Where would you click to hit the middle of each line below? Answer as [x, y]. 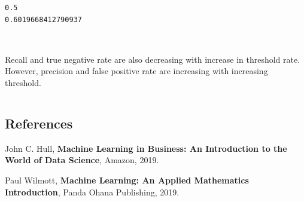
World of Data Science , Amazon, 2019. [82, 160]
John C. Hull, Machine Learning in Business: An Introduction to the [146, 148]
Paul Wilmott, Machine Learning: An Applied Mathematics [127, 180]
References [39, 123]
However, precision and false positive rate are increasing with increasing [136, 71]
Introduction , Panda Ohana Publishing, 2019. [92, 192]
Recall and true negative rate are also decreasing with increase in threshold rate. [153, 59]
